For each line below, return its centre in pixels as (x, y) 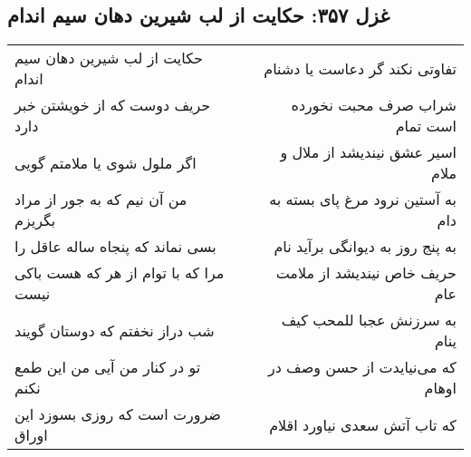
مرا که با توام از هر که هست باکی (120, 273)
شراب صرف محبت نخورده (374, 105)
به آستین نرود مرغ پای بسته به (363, 199)
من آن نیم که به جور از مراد (101, 199)
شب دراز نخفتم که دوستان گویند (115, 330)
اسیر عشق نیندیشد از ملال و (368, 152)
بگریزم (35, 220)
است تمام (426, 126)
